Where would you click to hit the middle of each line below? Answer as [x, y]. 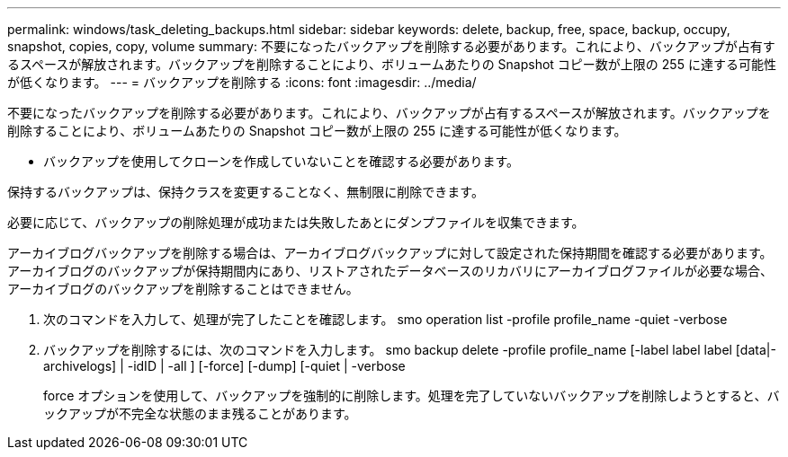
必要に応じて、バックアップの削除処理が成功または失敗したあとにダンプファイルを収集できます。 [296, 222]
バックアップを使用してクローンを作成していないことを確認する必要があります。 [282, 161]
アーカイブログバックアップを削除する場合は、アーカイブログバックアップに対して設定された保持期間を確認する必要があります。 [390, 253]
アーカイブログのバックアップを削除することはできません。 [183, 289]
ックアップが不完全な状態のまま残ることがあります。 [200, 413]
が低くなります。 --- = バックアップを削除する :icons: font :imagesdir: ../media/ [242, 82]
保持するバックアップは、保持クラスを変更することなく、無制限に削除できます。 [246, 192]
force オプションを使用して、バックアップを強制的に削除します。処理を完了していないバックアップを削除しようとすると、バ [412, 395]
